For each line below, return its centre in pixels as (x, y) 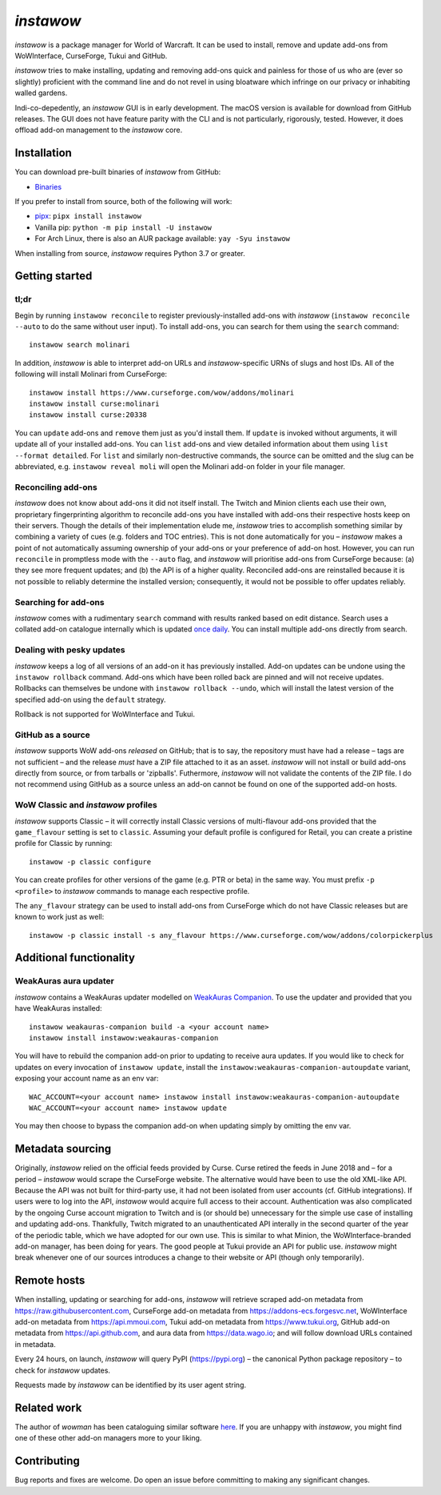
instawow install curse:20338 (88, 415)
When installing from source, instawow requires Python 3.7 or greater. (130, 253)
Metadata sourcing (63, 1149)
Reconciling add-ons (56, 487)
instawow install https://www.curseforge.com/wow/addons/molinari (162, 393)
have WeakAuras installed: (59, 1008)
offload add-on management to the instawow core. (99, 130)
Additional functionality (75, 958)
